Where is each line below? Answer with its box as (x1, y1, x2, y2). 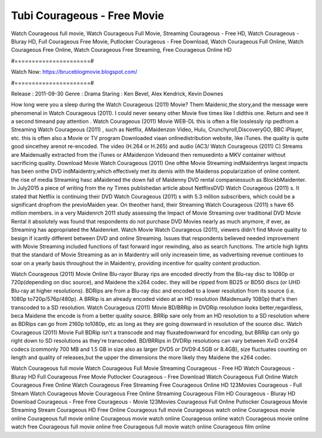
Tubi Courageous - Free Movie (11, 9, 164, 22)
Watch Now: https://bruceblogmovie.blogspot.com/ (11, 69, 137, 76)
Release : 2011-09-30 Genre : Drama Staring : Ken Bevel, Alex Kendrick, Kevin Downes (11, 90, 224, 97)
